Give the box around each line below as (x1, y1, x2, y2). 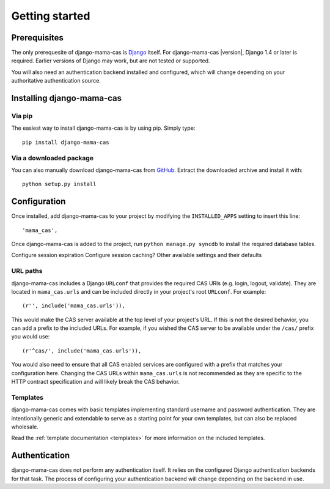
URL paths (11, 267, 43, 275)
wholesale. (11, 423, 39, 430)
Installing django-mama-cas (11, 93, 122, 103)
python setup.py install (22, 181, 97, 188)
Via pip (11, 112, 33, 121)
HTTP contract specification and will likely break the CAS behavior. (11, 378, 180, 386)
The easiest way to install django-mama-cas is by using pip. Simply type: (11, 124, 196, 132)
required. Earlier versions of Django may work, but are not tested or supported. (11, 57, 210, 64)
